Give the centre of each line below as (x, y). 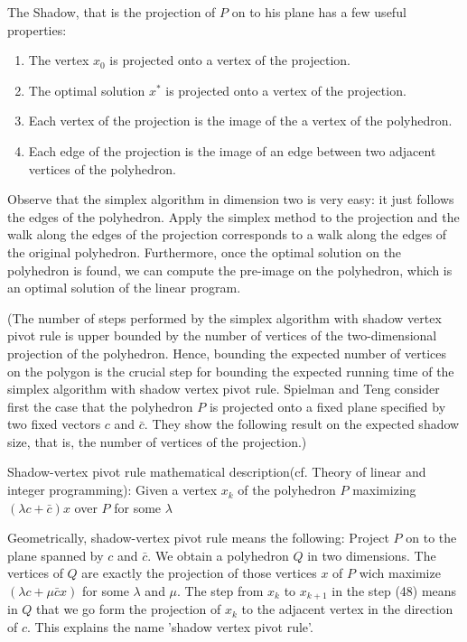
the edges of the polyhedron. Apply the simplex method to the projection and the (233, 216)
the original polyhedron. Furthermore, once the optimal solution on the (205, 251)
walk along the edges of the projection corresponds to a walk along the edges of (227, 234)
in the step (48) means (394, 591)
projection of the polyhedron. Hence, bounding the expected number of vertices (227, 353)
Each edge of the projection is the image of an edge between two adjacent (232, 150)
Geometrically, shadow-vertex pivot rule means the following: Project (198, 538)
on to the (431, 538)
